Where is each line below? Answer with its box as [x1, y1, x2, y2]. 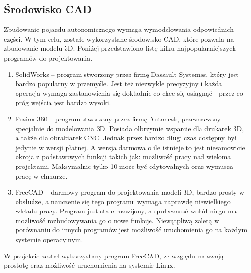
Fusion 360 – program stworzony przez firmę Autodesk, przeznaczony [15, 113, 221, 123]
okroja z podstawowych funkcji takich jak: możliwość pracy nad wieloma [15, 152, 231, 162]
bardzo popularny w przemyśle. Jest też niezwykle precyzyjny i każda [15, 78, 222, 89]
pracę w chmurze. [15, 170, 67, 181]
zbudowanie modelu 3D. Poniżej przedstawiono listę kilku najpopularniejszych [4, 43, 236, 53]
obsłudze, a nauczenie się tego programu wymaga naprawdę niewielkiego [15, 196, 231, 206]
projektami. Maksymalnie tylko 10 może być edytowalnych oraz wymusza [15, 161, 233, 171]
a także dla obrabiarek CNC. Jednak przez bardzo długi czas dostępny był [15, 133, 237, 143]
